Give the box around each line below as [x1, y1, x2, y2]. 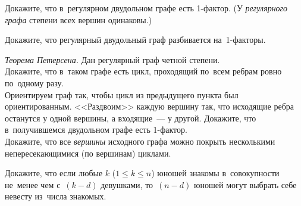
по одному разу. [5, 76, 64, 89]
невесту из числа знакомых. [5, 190, 106, 202]
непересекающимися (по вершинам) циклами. [5, 146, 171, 159]
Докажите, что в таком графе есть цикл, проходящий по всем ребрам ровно [5, 65, 282, 77]
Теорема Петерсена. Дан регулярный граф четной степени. [5, 53, 220, 65]
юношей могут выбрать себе [194, 178, 297, 191]
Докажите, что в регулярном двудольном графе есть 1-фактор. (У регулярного [5, 2, 288, 14]
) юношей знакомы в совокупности [151, 167, 280, 179]
